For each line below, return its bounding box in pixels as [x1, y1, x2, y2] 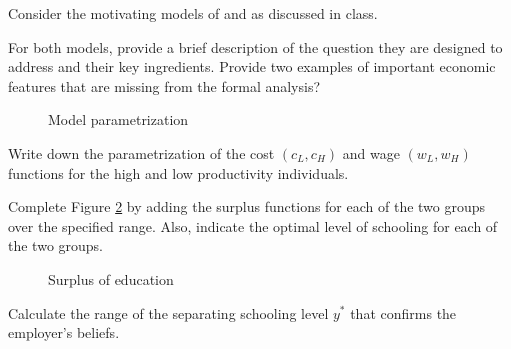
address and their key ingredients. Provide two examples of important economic [8, 56, 496, 77]
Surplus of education [48, 268, 174, 289]
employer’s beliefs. [8, 322, 120, 343]
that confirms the [350, 302, 457, 323]
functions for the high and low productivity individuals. [8, 162, 349, 183]
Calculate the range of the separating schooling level [8, 302, 329, 323]
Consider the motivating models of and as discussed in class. [8, 3, 378, 23]
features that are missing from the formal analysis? [8, 75, 321, 96]
